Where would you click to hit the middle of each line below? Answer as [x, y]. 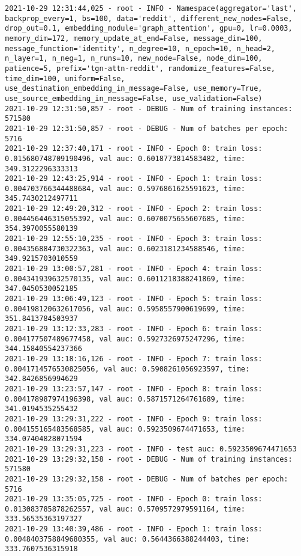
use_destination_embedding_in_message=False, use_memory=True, [134, 89]
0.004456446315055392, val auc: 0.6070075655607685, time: [125, 218]
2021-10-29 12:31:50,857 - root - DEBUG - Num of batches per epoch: [147, 128]
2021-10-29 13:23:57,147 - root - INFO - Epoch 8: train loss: [134, 389]
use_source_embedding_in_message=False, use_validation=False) [134, 98]
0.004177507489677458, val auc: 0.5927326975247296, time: [125, 339]
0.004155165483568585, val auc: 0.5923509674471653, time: [125, 429]
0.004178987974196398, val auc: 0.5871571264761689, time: [125, 399]
